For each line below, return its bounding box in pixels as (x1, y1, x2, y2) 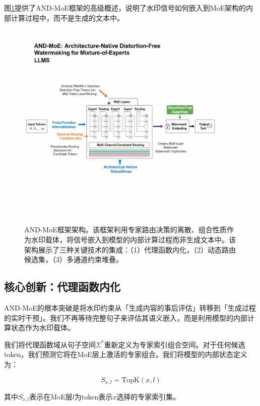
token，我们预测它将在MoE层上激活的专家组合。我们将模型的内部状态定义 (4, 349, 247, 360)
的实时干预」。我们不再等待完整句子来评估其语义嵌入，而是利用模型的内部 (4, 312, 247, 323)
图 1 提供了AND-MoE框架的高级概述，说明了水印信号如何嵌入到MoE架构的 (4, 3, 246, 13)
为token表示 (74, 391, 113, 401)
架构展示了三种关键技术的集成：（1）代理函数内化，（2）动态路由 (24, 244, 236, 255)
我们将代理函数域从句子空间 (4, 339, 96, 349)
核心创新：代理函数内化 (4, 279, 120, 294)
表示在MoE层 (29, 391, 73, 401)
